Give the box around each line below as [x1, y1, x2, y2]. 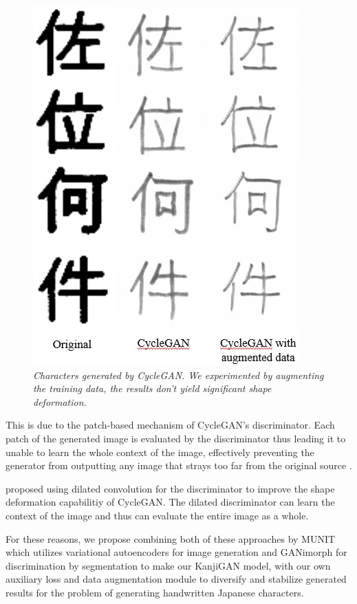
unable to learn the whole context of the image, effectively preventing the [6, 444, 314, 459]
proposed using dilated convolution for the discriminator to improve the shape [6, 481, 335, 495]
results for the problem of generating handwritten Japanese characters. [6, 585, 304, 599]
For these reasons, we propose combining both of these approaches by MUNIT [6, 531, 336, 546]
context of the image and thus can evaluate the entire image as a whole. [6, 508, 309, 522]
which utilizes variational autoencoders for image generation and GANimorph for [6, 545, 347, 559]
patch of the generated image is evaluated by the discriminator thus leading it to [6, 431, 346, 445]
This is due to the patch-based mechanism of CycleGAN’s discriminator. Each [6, 418, 335, 432]
